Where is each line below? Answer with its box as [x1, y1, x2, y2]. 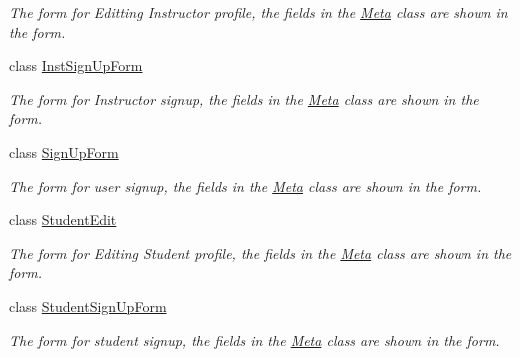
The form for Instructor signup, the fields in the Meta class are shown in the [9, 88, 479, 109]
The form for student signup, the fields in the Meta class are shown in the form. [9, 329, 500, 350]
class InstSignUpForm [9, 55, 143, 76]
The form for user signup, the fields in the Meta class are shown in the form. [9, 175, 482, 196]
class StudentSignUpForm [9, 295, 167, 316]
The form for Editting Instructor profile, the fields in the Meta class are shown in [9, 2, 508, 22]
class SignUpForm [9, 141, 119, 162]
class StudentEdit [9, 209, 117, 230]
